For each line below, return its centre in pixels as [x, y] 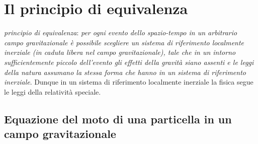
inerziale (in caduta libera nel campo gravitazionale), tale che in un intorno [120, 52]
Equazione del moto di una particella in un [118, 119]
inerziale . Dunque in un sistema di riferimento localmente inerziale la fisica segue [129, 82]
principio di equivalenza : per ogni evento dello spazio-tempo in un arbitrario [121, 32]
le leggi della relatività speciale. [53, 91]
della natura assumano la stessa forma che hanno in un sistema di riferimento [125, 72]
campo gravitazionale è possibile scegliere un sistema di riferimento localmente [124, 42]
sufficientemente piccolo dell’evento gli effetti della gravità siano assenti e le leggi [129, 62]
